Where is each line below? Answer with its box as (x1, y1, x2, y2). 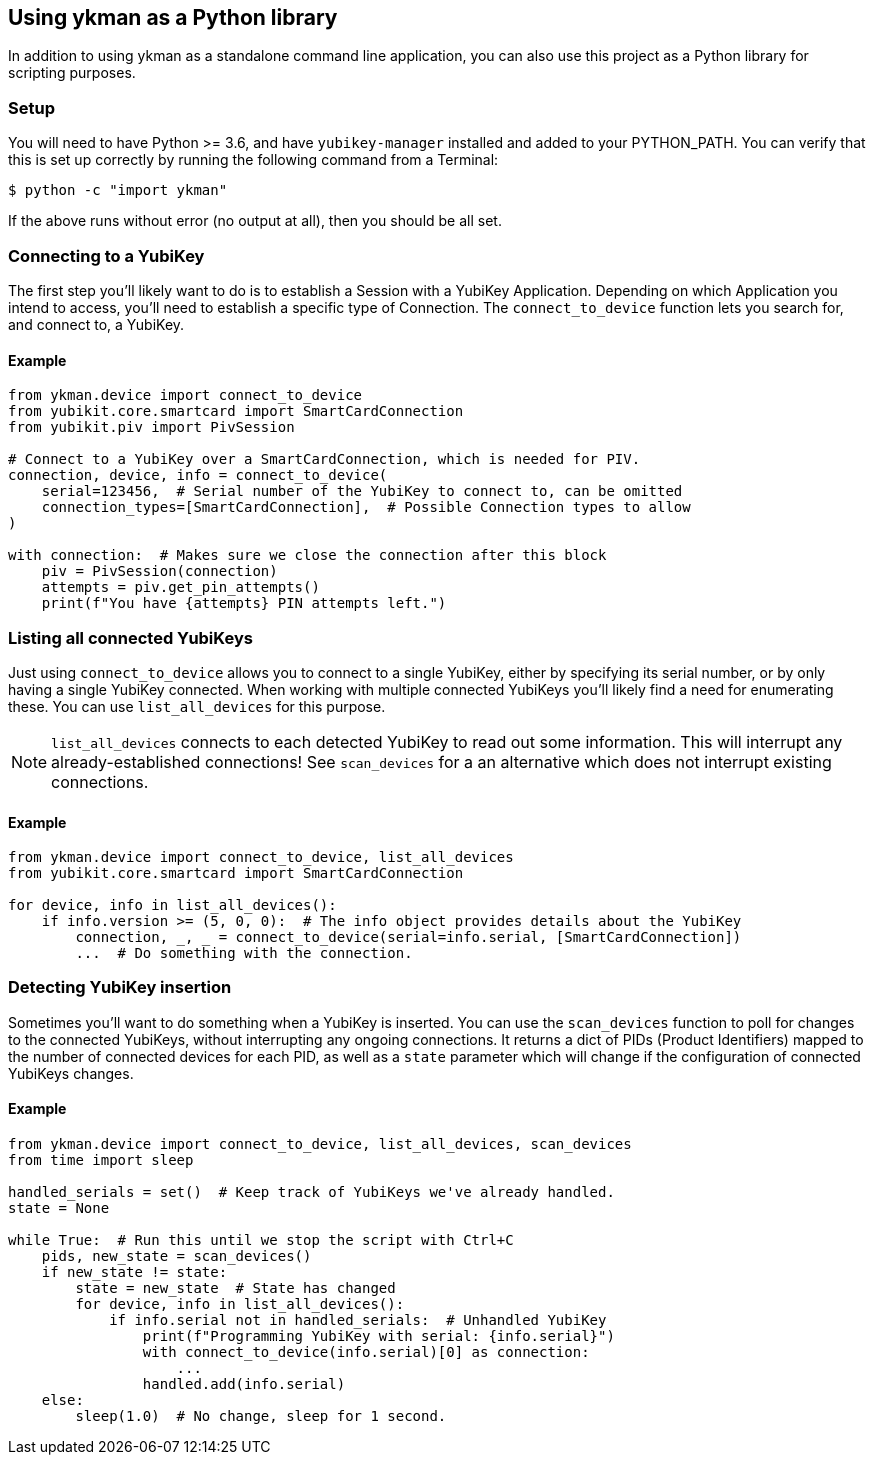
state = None (8, 1200, 110, 1217)
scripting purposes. (8, 64, 136, 82)
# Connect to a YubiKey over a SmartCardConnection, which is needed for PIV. (8, 451, 641, 468)
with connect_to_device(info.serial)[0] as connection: (142, 1344, 590, 1361)
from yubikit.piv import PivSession (8, 419, 295, 436)
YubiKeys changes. (8, 1064, 134, 1082)
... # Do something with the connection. (75, 945, 413, 962)
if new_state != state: (41, 1264, 228, 1281)
